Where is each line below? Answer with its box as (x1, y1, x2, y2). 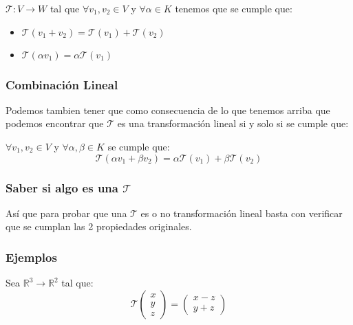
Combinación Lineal (6, 76, 118, 93)
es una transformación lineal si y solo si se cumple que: (117, 116, 349, 131)
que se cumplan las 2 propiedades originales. (6, 219, 192, 234)
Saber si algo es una (6, 179, 118, 196)
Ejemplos (6, 248, 57, 265)
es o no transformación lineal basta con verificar (140, 205, 343, 220)
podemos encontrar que (6, 116, 104, 131)
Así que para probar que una (6, 205, 127, 220)
